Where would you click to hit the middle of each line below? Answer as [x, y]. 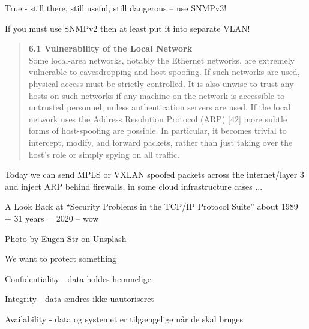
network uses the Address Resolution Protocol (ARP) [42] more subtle [158, 119]
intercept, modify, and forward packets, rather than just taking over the [160, 142]
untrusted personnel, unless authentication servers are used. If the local [160, 107]
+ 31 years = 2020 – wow [52, 218]
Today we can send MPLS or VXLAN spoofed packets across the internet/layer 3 [154, 174]
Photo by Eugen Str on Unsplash [66, 238]
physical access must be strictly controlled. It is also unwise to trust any [161, 83]
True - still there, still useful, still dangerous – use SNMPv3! [116, 8]
